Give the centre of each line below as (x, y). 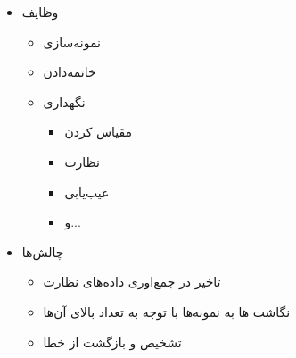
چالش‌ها (43, 251)
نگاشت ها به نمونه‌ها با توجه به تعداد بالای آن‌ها (167, 311)
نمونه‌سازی (72, 42)
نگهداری (64, 101)
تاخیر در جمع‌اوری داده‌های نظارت (132, 282)
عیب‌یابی (87, 191)
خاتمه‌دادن (70, 72)
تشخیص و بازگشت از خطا (112, 341)
